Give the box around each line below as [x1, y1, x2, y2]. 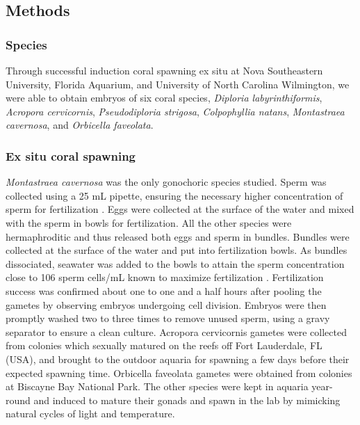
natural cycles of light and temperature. [6, 406, 175, 421]
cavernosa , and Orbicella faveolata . [6, 118, 154, 132]
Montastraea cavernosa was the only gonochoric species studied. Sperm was [6, 175, 327, 189]
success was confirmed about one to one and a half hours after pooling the [6, 283, 322, 298]
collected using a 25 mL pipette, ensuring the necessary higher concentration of [6, 188, 343, 202]
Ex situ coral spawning [6, 147, 136, 164]
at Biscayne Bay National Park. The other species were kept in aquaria [6, 379, 309, 394]
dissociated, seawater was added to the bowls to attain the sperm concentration [6, 256, 345, 271]
